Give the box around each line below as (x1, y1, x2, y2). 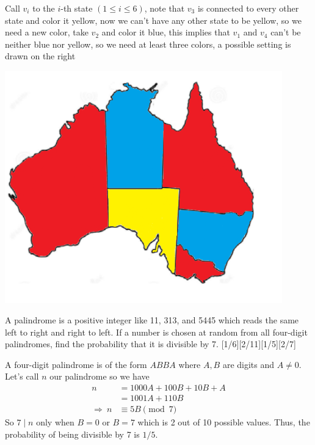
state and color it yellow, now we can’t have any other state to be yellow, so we (5, 13, 302, 26)
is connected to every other (197, 2, 299, 14)
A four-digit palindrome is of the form (5, 358, 147, 370)
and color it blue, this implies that (101, 26, 230, 39)
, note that (144, 2, 185, 14)
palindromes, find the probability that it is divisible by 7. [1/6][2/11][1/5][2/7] (5, 337, 296, 350)
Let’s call (5, 370, 39, 383)
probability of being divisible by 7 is (5, 427, 140, 440)
